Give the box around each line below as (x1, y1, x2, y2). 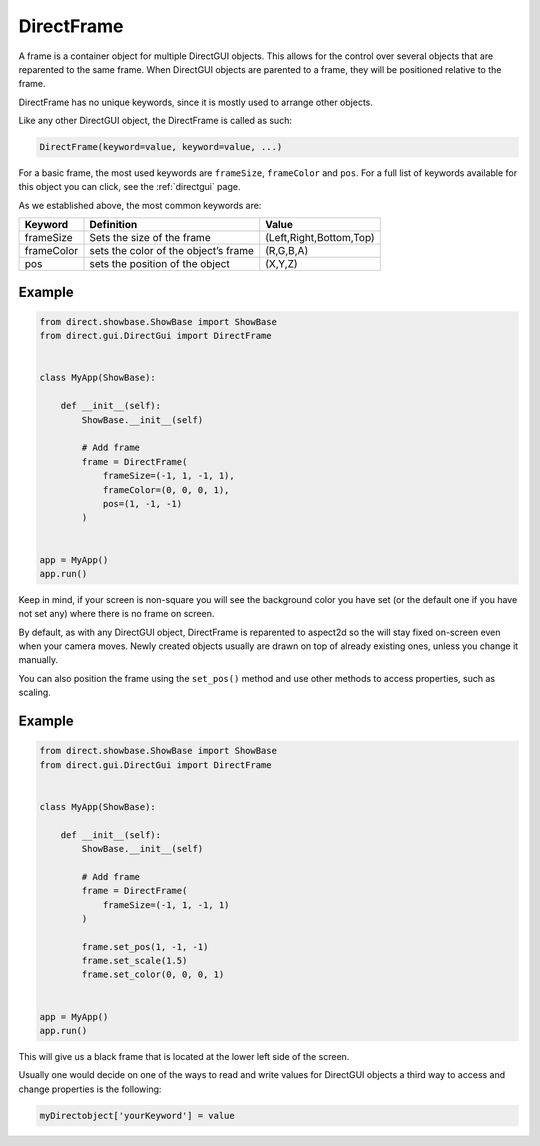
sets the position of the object (89, 257, 230, 271)
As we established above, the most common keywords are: (18, 199, 262, 211)
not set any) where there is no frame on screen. (18, 608, 215, 620)
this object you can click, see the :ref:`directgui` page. (18, 181, 241, 193)
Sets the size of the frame (89, 231, 211, 245)
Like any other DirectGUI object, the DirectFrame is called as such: (18, 115, 292, 127)
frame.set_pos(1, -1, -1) (81, 941, 209, 952)
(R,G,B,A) (265, 244, 309, 258)
